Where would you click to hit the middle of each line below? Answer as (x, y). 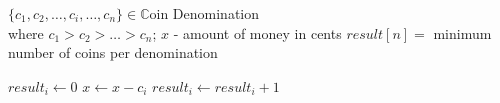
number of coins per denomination (113, 52)
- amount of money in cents (257, 32)
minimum (462, 32)
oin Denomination (204, 13)
